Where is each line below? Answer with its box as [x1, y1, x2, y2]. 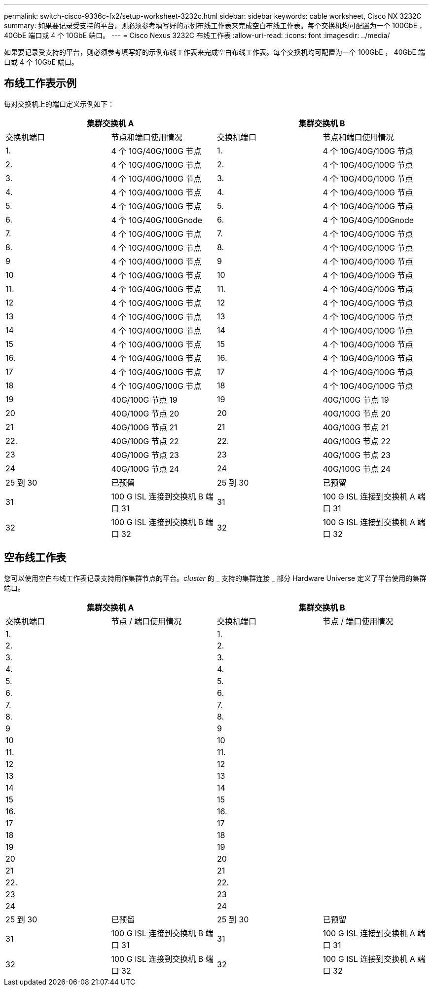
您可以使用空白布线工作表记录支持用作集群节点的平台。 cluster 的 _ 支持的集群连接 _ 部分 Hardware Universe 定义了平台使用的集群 [4, 573, 427, 582]
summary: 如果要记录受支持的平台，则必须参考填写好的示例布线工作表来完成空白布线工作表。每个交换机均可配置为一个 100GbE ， [4, 21, 427, 30]
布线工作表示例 [4, 77, 76, 90]
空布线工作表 [4, 551, 66, 564]
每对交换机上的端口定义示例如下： [4, 99, 114, 108]
